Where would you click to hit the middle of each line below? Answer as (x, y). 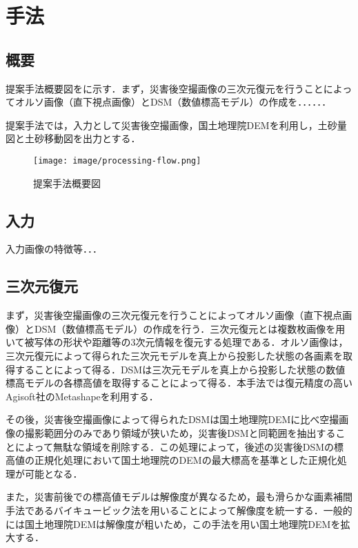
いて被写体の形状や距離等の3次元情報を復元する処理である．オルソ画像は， (177, 342)
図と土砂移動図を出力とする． (73, 138)
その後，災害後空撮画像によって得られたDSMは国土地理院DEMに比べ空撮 (172, 419)
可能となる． (53, 473)
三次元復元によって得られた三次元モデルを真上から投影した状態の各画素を (174, 355)
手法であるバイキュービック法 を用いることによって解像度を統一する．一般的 (179, 510)
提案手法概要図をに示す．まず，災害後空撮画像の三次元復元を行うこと (165, 88)
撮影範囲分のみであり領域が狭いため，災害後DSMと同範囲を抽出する (180, 432)
